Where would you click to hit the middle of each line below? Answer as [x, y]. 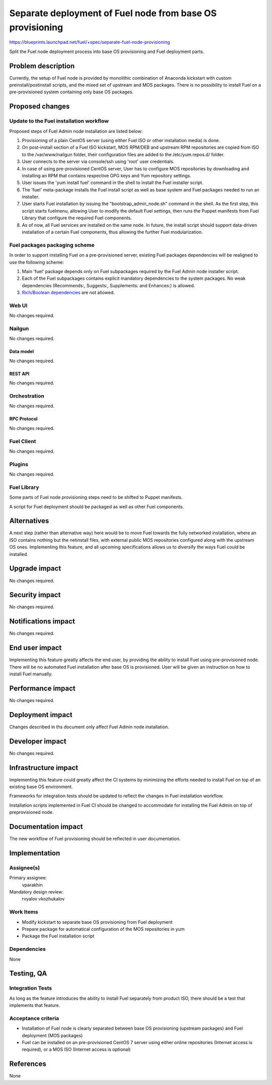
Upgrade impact [35, 569]
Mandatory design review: [37, 892]
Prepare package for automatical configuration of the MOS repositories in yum [103, 929]
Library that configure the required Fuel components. [77, 218]
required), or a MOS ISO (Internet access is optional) [76, 1049]
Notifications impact [42, 622]
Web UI [18, 305]
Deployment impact [41, 715]
